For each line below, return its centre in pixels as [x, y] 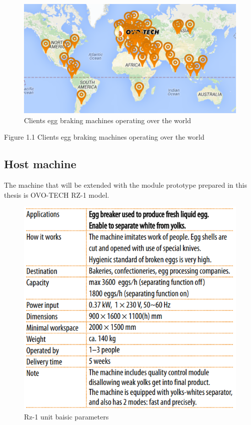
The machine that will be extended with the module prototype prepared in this [125, 184]
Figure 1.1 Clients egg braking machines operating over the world [104, 137]
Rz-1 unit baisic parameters [66, 416]
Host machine [40, 164]
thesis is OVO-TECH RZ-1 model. [57, 194]
